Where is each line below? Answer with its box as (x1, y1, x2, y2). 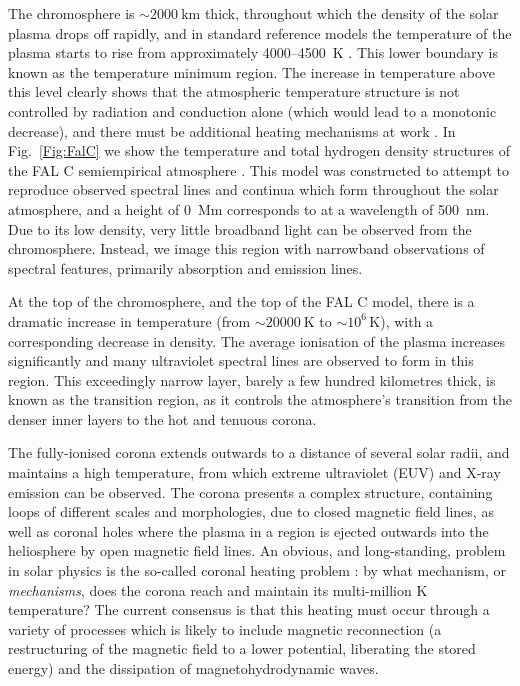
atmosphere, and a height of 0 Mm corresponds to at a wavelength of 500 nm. (8, 198, 490, 219)
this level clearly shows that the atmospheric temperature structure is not (8, 81, 460, 102)
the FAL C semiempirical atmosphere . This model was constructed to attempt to (8, 159, 509, 180)
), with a (380, 310, 434, 331)
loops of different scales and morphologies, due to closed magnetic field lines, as (8, 501, 494, 522)
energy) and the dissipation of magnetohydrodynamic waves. (8, 658, 379, 678)
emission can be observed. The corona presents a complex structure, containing (8, 481, 493, 502)
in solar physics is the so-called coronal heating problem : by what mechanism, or (8, 560, 506, 581)
